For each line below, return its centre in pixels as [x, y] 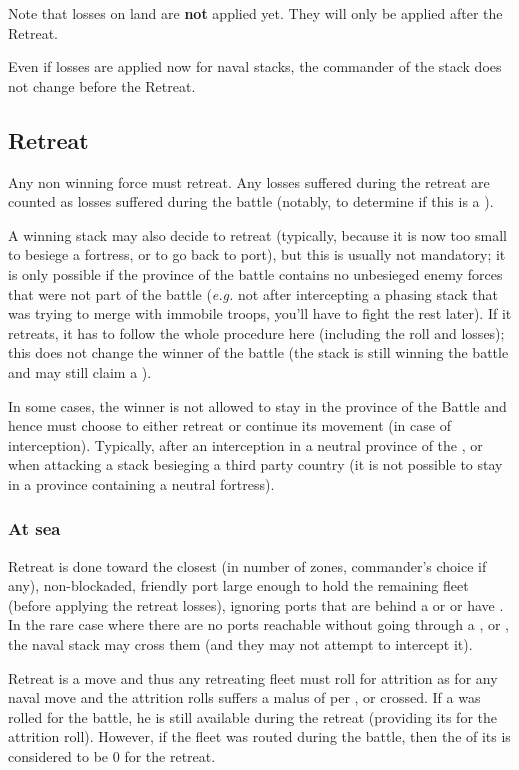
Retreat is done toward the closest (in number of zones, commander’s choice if [247, 565]
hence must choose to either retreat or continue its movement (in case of [229, 425]
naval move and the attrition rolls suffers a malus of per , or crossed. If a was [244, 697]
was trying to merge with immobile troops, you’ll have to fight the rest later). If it [260, 313]
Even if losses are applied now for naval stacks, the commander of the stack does [255, 66]
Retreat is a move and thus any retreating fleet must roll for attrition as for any [253, 677]
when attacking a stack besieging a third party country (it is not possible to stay [255, 464]
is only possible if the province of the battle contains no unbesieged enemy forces [255, 273]
